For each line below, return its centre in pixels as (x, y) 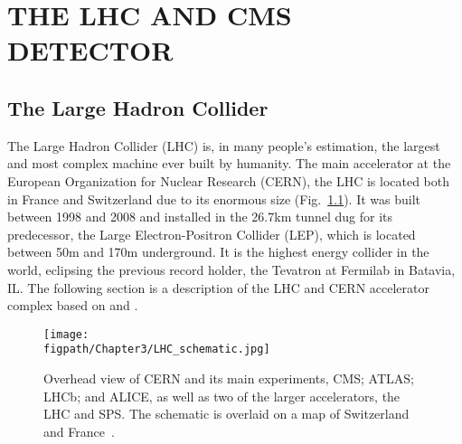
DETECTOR (90, 50)
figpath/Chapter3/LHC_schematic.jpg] (157, 350)
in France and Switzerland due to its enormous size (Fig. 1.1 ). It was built (214, 198)
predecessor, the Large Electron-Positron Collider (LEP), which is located (212, 234)
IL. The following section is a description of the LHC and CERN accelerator (218, 287)
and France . (79, 431)
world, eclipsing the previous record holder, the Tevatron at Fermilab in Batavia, (231, 269)
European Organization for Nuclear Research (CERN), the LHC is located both (229, 180)
